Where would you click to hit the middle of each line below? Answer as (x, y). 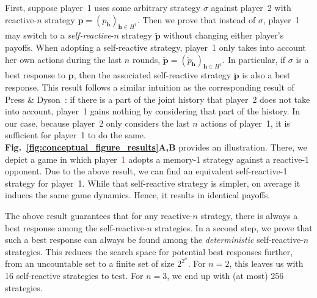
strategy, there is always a (249, 215)
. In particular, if (254, 59)
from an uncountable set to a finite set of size (90, 263)
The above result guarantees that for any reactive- (99, 215)
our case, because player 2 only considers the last (97, 123)
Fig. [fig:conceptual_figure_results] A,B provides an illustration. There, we (156, 147)
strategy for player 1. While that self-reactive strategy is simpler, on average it (153, 183)
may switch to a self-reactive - (60, 35)
